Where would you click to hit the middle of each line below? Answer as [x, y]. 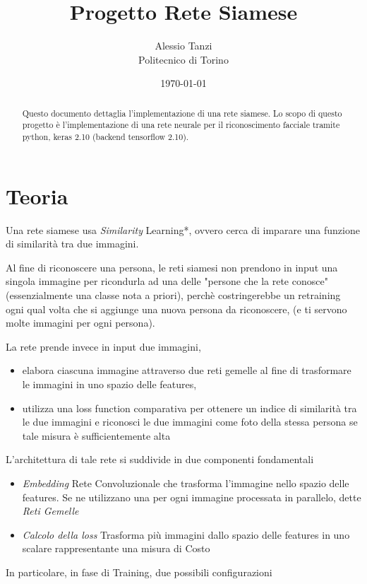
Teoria [37, 195]
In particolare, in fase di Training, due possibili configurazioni [139, 572]
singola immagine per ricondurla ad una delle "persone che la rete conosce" [167, 281]
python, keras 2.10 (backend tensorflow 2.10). [106, 137]
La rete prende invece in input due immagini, [103, 346]
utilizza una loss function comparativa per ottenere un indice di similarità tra [189, 408]
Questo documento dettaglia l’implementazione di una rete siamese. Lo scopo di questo [182, 113]
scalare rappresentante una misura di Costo [116, 548]
